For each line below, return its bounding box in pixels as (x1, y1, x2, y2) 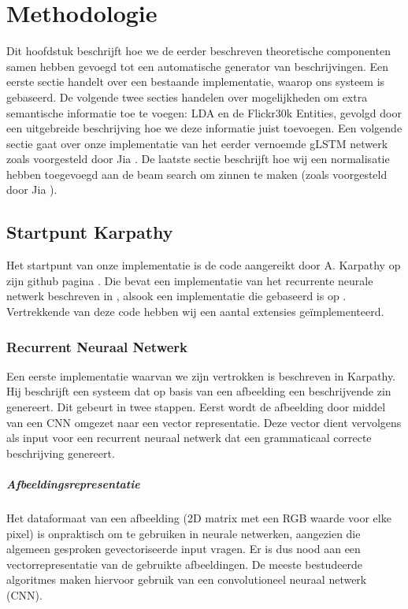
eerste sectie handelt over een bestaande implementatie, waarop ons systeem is (6, 73, 385, 90)
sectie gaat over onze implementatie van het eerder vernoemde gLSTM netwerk (6, 135, 388, 151)
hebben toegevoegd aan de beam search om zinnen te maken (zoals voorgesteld (6, 165, 388, 182)
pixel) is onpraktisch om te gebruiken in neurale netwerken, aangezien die (6, 525, 361, 541)
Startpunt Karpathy (6, 220, 173, 244)
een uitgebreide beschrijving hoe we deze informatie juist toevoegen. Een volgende (6, 120, 402, 136)
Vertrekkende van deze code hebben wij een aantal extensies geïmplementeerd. (6, 303, 384, 320)
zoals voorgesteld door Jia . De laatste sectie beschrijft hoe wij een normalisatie (6, 150, 390, 167)
